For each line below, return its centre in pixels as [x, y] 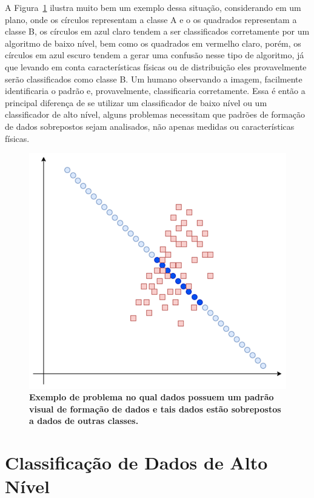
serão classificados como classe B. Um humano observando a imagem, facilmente [154, 79]
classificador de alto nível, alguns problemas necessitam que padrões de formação [155, 114]
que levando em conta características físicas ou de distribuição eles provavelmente [156, 66]
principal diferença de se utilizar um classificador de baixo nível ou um [136, 102]
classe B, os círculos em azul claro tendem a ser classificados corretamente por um [157, 31]
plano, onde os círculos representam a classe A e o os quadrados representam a [151, 19]
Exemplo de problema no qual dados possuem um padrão [152, 397]
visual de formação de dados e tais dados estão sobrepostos [155, 409]
